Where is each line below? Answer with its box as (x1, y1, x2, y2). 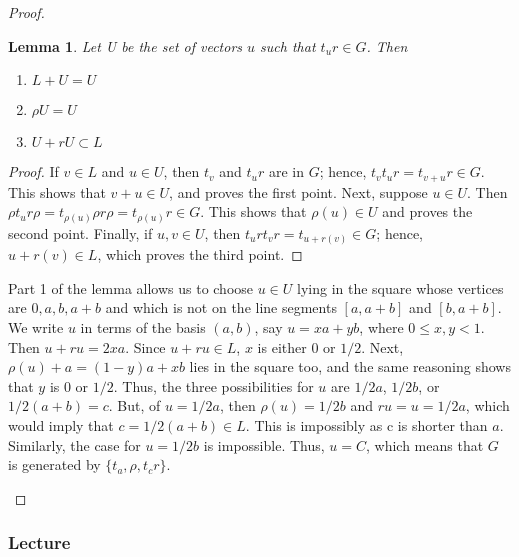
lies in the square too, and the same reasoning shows (189, 356, 511, 377)
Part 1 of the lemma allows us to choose (8, 277, 254, 298)
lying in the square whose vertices (297, 277, 504, 298)
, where (359, 317, 404, 338)
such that (260, 35, 316, 56)
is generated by (8, 454, 101, 475)
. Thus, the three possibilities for (113, 375, 314, 396)
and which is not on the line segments (105, 297, 337, 318)
